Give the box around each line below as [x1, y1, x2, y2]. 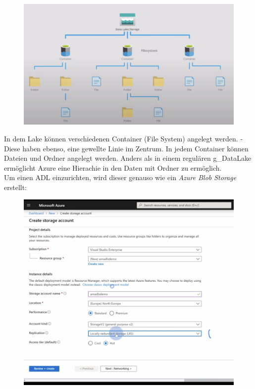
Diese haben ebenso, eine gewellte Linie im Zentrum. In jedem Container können [4, 143, 249, 153]
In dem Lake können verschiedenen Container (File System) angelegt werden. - [4, 133, 243, 144]
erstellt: [4, 182, 27, 193]
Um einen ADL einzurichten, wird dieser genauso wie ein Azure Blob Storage [4, 172, 237, 183]
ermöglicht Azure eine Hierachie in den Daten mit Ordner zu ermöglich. [4, 162, 222, 173]
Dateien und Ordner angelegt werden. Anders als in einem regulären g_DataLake [4, 153, 252, 163]
